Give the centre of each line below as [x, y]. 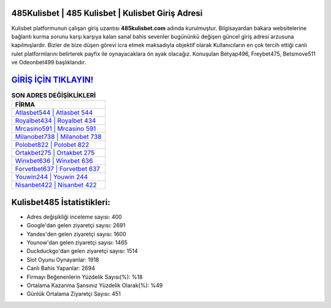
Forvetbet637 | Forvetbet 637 [58, 169]
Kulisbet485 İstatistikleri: [61, 202]
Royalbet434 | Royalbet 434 [55, 121]
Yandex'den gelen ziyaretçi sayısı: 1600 [76, 234]
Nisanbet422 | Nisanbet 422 [56, 185]
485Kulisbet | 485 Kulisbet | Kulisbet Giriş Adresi [107, 13]
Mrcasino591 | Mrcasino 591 [55, 129]
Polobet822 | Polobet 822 [52, 145]
